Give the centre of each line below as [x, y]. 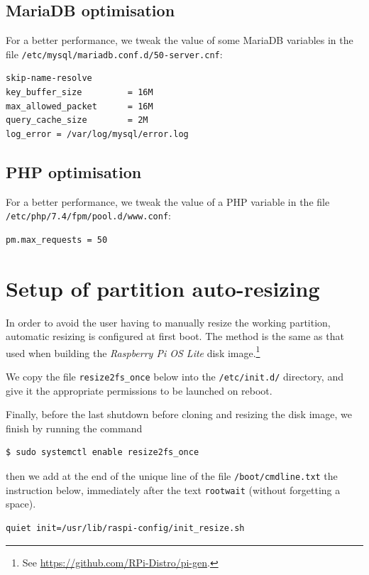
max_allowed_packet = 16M [79, 106]
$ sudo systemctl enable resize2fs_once [103, 453]
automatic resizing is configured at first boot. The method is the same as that [175, 336]
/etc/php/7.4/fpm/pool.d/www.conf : [88, 215]
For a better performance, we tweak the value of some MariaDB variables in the [180, 40]
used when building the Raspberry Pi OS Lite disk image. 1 [133, 351]
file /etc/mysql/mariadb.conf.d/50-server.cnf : [114, 54]
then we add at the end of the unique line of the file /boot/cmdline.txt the [172, 476]
